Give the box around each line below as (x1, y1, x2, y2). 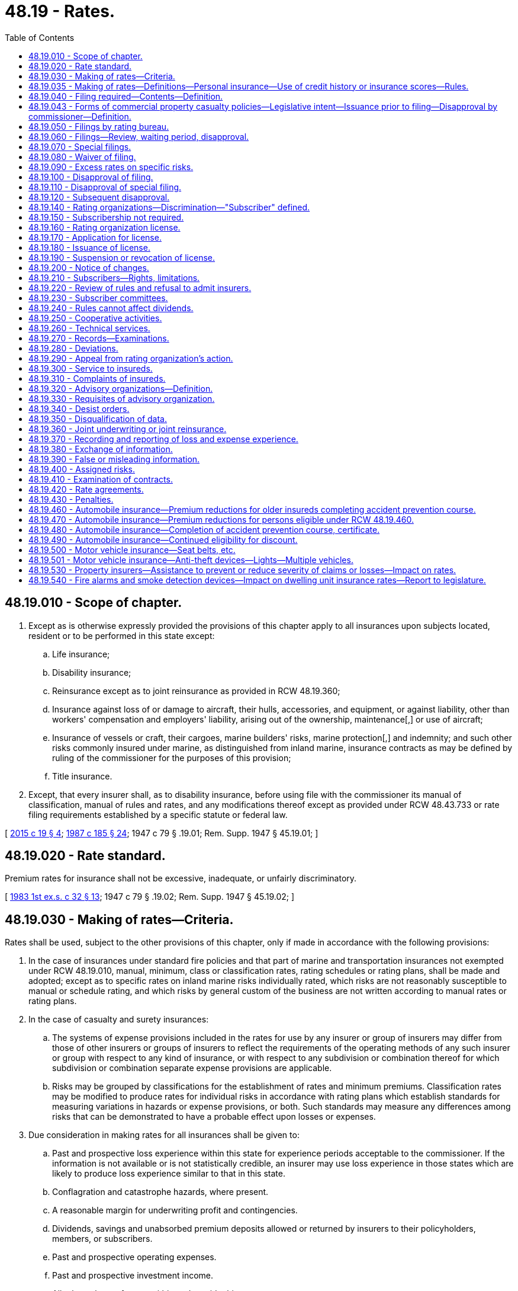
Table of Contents (5, 32, 75, 43)
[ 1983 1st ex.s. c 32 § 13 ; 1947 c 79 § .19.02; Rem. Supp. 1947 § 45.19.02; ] (5, 891, 295, 902)
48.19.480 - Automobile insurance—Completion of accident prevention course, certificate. (28, 524, 380, 535)
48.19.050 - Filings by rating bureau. (28, 121, 169, 132)
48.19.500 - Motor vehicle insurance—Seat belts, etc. (28, 544, 236, 555)
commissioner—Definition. (28, 111, 131, 122)
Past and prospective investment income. (52, 1270, 214, 1281)
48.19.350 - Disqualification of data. (28, 413, 168, 424)
